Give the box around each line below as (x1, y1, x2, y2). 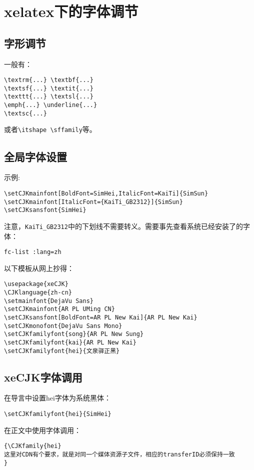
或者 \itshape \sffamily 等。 (4, 124, 96, 134)
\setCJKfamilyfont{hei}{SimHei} (4, 410, 111, 418)
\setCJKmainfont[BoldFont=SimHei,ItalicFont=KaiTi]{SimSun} (4, 189, 208, 197)
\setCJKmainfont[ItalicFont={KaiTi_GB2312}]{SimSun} (4, 198, 183, 205)
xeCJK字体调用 (4, 369, 82, 384)
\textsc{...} (4, 109, 47, 117)
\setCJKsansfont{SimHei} (4, 206, 86, 214)
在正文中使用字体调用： (4, 424, 81, 435)
